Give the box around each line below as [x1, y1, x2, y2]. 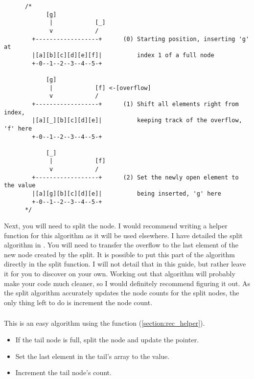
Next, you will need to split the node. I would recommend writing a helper [4, 221, 228, 231]
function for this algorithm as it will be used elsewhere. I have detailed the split [4, 230, 243, 240]
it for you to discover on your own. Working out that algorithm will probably [4, 268, 235, 279]
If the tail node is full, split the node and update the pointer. [15, 334, 199, 344]
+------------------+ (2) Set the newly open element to [32, 174, 239, 181]
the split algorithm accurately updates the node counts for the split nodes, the [4, 288, 239, 298]
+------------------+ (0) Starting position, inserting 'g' [32, 35, 250, 43]
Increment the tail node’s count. [15, 367, 112, 378]
